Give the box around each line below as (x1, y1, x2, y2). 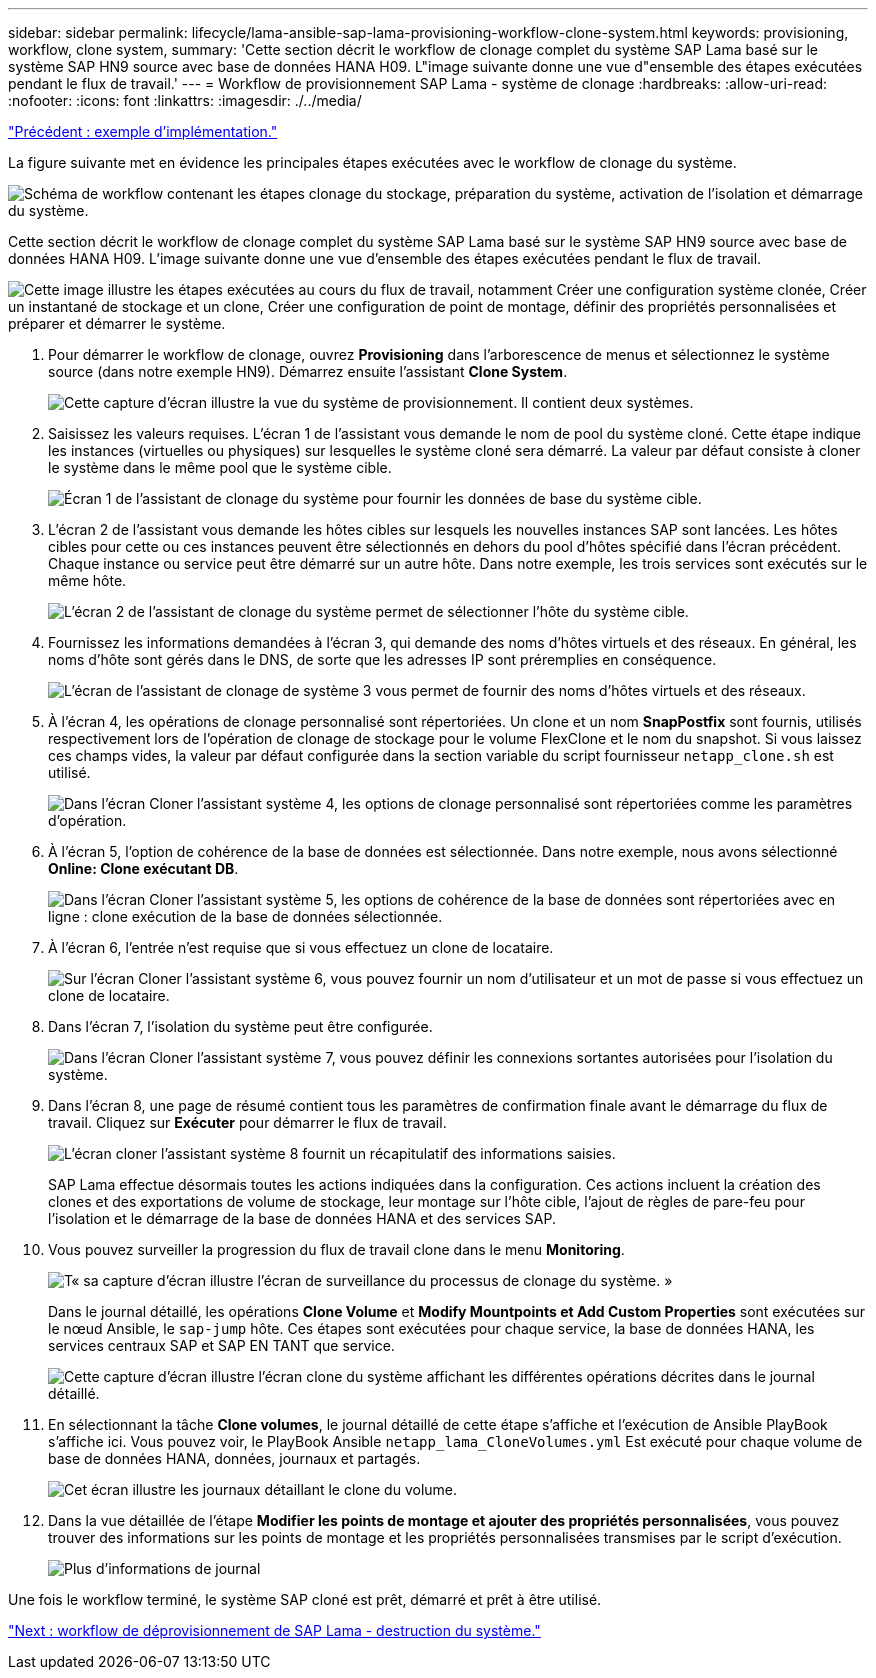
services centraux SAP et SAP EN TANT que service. (48, 1337, 395, 1354)
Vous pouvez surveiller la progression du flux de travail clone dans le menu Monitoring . (48, 1241, 625, 1258)
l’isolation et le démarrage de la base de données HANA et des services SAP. (48, 1210, 557, 1227)
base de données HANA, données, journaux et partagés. (48, 1450, 421, 1467)
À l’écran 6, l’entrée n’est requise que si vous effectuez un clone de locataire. (48, 939, 554, 956)
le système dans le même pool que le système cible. (48, 459, 392, 476)
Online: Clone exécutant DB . (48, 860, 239, 877)
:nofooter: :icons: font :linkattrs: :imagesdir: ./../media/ (8, 92, 362, 109)
